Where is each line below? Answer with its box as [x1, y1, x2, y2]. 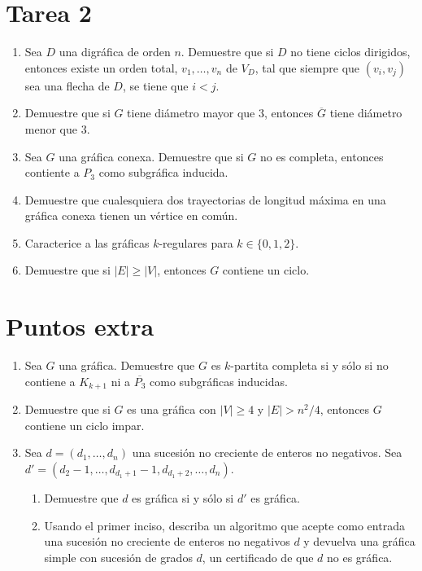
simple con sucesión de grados [44, 548, 193, 565]
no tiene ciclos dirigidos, [290, 43, 411, 60]
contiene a [24, 372, 76, 389]
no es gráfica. [327, 548, 393, 565]
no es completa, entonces [260, 147, 384, 165]
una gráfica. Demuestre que [59, 357, 195, 374]
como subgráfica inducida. [98, 164, 228, 181]
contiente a [24, 164, 80, 181]
